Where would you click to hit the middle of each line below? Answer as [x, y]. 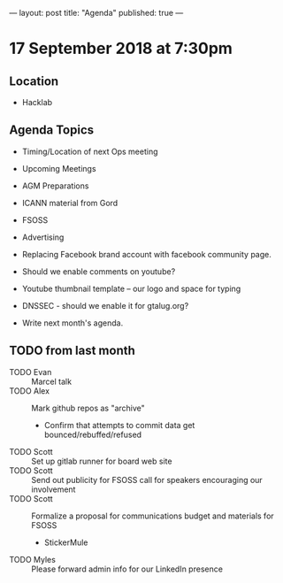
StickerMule [66, 542]
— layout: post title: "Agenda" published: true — [96, 13]
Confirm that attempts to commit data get [119, 425]
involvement [54, 489]
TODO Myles [32, 559]
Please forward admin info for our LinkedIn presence [127, 569]
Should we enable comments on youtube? [99, 271]
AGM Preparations [55, 186]
